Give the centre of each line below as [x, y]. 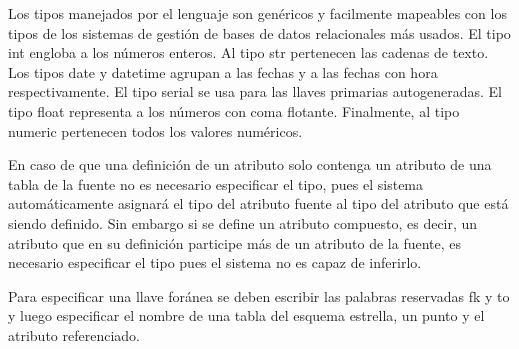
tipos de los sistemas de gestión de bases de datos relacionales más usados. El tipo [259, 32]
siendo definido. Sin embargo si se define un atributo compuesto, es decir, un [243, 222]
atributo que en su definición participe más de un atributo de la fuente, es [235, 242]
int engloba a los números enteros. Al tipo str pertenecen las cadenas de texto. [248, 52]
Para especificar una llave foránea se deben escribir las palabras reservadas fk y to [259, 295]
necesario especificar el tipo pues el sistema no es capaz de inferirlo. [215, 262]
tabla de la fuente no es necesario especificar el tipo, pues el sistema [216, 183]
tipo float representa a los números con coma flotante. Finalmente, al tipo [234, 110]
